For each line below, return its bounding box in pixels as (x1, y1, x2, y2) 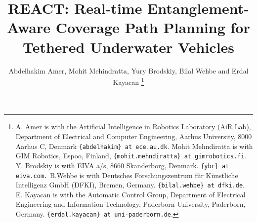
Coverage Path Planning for (55, 17, 250, 37)
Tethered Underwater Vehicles (22, 37, 235, 57)
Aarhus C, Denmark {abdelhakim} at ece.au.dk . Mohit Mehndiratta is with (15, 141, 253, 151)
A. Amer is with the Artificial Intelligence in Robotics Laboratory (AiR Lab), (15, 121, 251, 132)
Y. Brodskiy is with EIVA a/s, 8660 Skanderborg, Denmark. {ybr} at (15, 160, 229, 170)
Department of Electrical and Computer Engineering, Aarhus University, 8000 (15, 131, 252, 141)
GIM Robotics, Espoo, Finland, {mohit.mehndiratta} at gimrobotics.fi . (15, 150, 247, 161)
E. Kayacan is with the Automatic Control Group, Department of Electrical (15, 189, 246, 199)
